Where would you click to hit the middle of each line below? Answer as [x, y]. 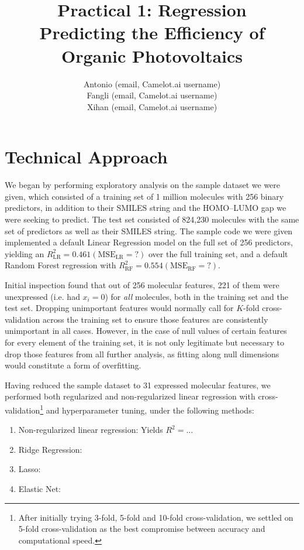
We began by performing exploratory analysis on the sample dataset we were [143, 185]
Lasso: [30, 469]
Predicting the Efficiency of [152, 33]
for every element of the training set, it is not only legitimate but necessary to [144, 342]
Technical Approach [86, 157]
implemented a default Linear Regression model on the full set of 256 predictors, [149, 242]
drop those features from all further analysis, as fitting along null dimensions [142, 353]
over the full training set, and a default [218, 253]
